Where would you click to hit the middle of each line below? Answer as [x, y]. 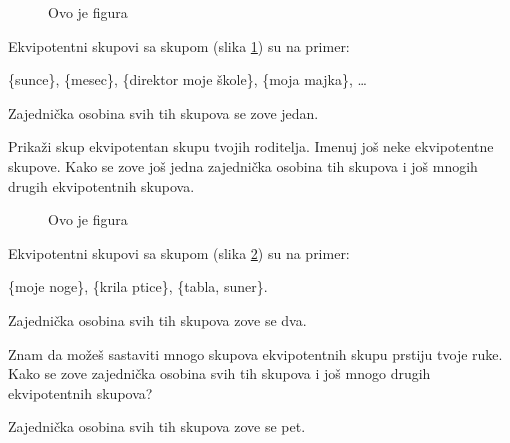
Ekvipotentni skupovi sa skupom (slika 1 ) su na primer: [179, 45]
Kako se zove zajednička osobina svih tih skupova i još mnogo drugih [219, 373]
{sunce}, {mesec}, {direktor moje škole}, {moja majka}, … [187, 79]
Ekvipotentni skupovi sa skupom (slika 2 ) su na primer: [179, 252]
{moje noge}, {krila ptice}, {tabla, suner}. [138, 286]
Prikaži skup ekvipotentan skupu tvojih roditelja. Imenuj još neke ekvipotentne [251, 146]
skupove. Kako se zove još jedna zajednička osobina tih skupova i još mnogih [243, 165]
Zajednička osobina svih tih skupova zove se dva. [157, 319]
